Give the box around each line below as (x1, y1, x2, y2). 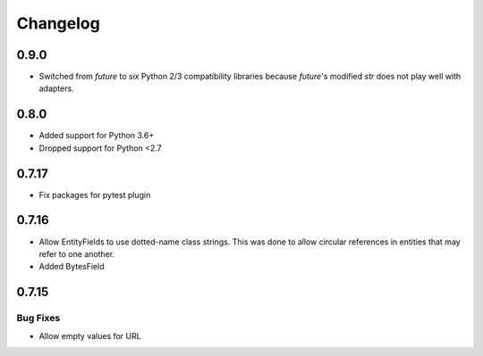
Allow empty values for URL (38, 330, 142, 341)
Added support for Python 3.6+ (38, 130, 155, 141)
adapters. (38, 83, 75, 94)
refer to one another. (38, 248, 115, 259)
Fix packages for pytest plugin (38, 189, 151, 200)
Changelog (16, 13, 100, 33)
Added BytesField (38, 261, 105, 272)
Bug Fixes (16, 312, 61, 325)
